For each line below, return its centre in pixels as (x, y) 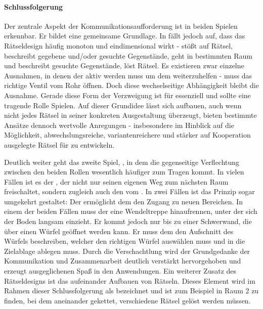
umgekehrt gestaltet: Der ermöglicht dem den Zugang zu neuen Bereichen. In (123, 201)
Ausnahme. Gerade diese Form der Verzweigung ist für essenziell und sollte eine (127, 95)
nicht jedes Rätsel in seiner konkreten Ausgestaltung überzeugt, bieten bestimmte (130, 115)
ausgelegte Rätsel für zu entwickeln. (59, 144)
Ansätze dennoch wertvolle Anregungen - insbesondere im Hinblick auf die (119, 125)
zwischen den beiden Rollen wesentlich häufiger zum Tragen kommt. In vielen (124, 172)
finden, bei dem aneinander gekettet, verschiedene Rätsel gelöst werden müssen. (127, 300)
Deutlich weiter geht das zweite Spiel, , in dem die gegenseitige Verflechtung (122, 162)
